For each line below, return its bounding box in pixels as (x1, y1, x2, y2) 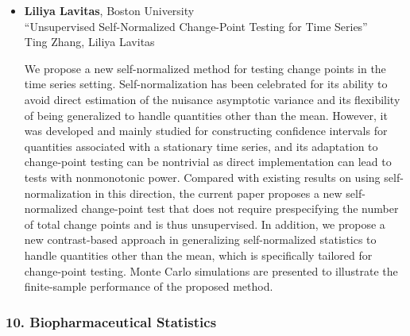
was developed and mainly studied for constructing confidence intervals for (24, 122, 388, 139)
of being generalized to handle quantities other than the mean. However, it (24, 106, 388, 123)
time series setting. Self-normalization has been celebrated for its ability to (24, 75, 388, 92)
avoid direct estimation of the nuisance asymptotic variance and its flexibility (24, 91, 400, 107)
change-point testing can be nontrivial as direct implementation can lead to (24, 153, 392, 170)
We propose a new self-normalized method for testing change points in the (24, 60, 386, 76)
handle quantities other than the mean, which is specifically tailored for (24, 246, 373, 263)
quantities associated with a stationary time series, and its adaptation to (24, 137, 378, 154)
